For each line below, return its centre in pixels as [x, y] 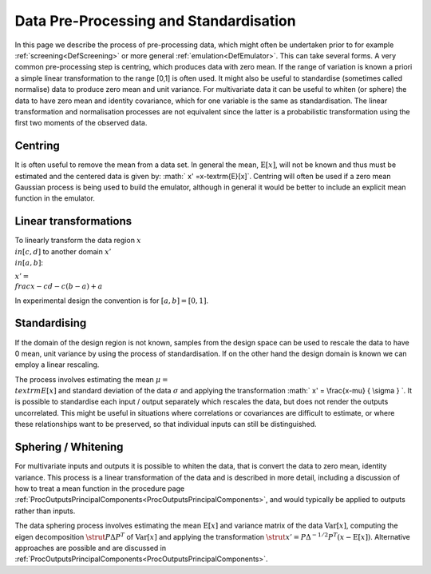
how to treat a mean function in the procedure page [100, 488]
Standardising [51, 323]
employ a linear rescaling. [57, 365]
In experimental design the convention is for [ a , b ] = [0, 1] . [112, 301]
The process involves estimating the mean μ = [91, 379]
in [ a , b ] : [29, 263]
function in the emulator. [55, 198]
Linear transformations [73, 221]
